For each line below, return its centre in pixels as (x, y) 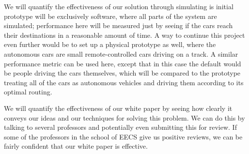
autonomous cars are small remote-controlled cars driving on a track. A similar (121, 54)
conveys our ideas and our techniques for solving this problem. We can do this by (124, 117)
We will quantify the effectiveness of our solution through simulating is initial (119, 6)
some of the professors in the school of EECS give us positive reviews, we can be (123, 136)
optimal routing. (28, 92)
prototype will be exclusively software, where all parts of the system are (110, 16)
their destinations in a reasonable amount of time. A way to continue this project (124, 35)
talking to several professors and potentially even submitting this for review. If (120, 127)
